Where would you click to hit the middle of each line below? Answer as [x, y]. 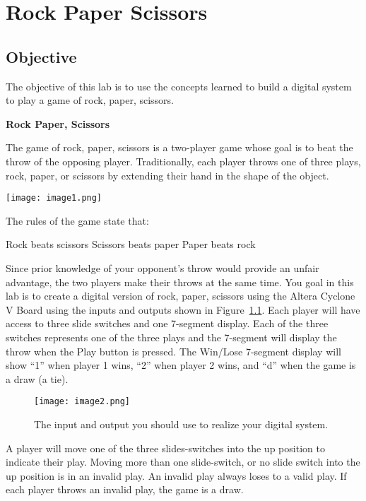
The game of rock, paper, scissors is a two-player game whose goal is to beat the [179, 147]
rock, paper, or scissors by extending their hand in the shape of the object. [167, 175]
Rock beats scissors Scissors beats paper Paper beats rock [131, 244]
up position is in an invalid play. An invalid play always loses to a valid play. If [176, 475]
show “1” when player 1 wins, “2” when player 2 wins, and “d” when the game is [181, 365]
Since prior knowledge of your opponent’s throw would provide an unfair [163, 267]
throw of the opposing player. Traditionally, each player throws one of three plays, [183, 161]
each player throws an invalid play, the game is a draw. [125, 489]
